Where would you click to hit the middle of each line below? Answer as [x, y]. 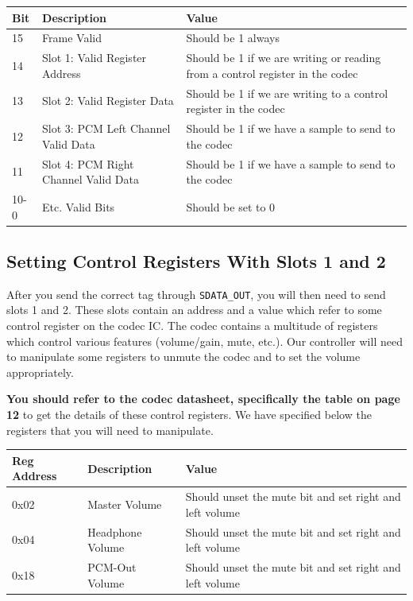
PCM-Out [112, 567]
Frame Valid [72, 38]
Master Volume [125, 504]
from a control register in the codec [272, 73]
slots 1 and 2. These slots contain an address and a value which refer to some [194, 310]
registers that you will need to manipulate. [110, 430]
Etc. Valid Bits [79, 206]
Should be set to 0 [231, 206]
